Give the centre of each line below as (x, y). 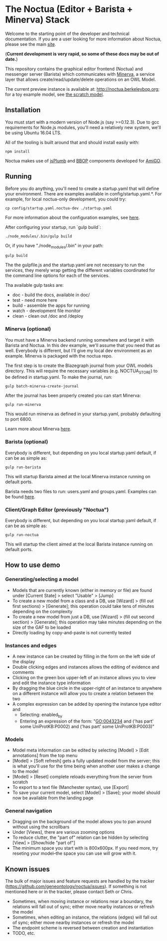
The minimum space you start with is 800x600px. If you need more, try (85, 848)
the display (24, 662)
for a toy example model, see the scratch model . (55, 94)
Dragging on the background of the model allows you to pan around (82, 822)
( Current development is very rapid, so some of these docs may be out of (82, 54)
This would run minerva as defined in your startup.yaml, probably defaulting (83, 414)
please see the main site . (31, 44)
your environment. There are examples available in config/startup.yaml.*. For (83, 193)
